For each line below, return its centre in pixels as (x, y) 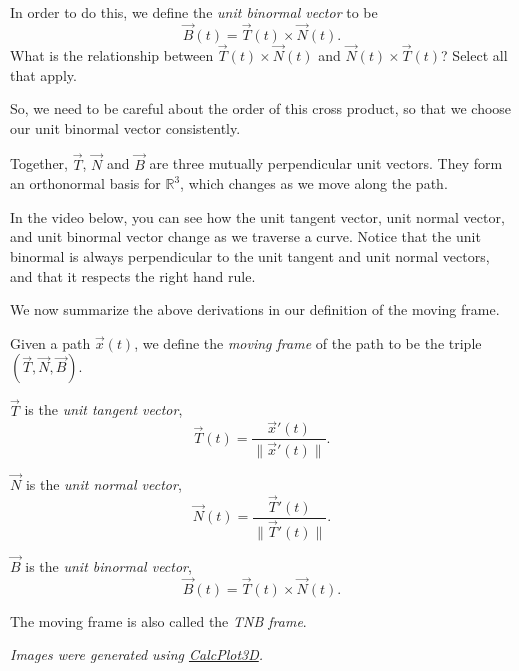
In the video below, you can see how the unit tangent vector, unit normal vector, (257, 216)
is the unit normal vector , (103, 483)
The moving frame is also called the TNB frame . (158, 620)
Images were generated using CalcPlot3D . (137, 654)
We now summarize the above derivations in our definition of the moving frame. (255, 309)
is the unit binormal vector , (108, 565)
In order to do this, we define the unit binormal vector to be (194, 12)
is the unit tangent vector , (103, 409)
